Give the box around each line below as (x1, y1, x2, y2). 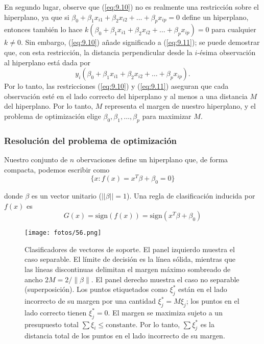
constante (106, 321, 136, 329)
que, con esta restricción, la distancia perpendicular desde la (4, 46, 193, 57)
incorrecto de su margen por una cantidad (25, 296, 156, 306)
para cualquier (211, 24, 256, 35)
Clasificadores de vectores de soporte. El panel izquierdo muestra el (25, 243, 235, 254)
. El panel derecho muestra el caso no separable (91, 274, 239, 284)
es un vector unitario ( (31, 190, 102, 201)
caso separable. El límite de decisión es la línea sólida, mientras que (25, 254, 235, 264)
